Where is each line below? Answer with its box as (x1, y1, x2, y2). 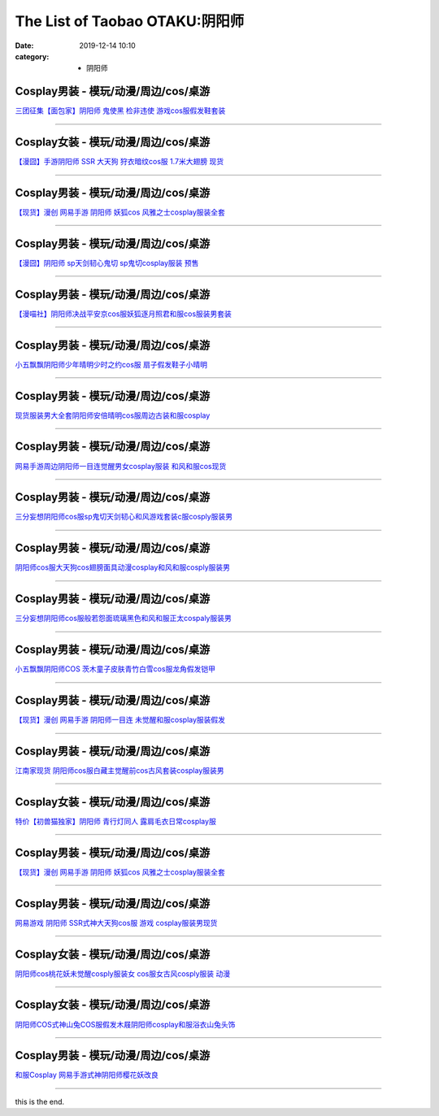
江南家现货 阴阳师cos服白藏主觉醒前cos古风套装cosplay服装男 (15, 766, 224, 775)
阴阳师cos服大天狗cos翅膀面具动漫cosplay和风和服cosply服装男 (15, 562, 231, 572)
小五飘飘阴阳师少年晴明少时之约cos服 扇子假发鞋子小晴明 (15, 359, 207, 369)
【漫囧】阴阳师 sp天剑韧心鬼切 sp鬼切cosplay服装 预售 (15, 258, 199, 267)
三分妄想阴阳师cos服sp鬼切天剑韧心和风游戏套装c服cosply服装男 (15, 512, 233, 522)
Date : (15, 41, 34, 50)
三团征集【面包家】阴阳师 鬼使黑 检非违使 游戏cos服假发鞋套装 (15, 106, 226, 115)
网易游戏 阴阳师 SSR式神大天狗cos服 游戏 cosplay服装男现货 (15, 918, 218, 927)
